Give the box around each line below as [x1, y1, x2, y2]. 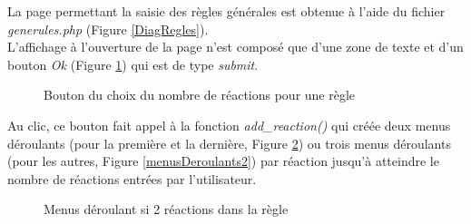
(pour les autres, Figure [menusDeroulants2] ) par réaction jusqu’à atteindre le [7, 151, 439, 170]
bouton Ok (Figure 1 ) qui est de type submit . [7, 54, 259, 73]
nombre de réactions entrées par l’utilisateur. [7, 169, 257, 188]
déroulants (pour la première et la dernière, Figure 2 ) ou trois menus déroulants [7, 133, 451, 152]
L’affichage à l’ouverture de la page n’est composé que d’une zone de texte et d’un [7, 37, 464, 56]
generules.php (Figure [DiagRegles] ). [7, 19, 209, 38]
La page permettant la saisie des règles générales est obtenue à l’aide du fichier [7, 2, 446, 20]
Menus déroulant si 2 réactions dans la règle [44, 200, 289, 219]
